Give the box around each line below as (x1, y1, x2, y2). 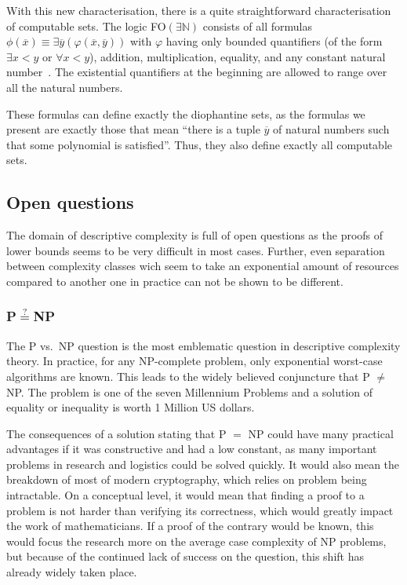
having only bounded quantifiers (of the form (165, 33, 383, 49)
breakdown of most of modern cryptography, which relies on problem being (6, 471, 367, 488)
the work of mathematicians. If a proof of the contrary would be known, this (6, 517, 374, 534)
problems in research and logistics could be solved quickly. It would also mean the (6, 455, 400, 472)
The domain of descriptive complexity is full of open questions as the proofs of (6, 227, 383, 243)
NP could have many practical (248, 425, 394, 441)
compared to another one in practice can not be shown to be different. (6, 272, 343, 289)
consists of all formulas (202, 17, 312, 34)
